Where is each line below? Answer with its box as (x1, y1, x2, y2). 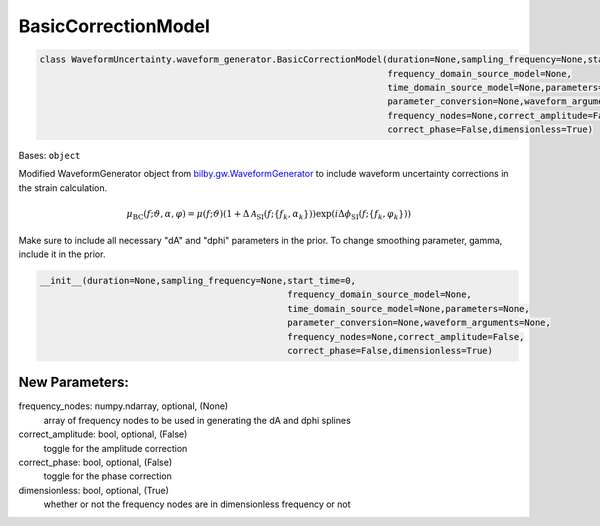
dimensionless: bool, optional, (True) (18, 484, 170, 496)
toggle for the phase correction (43, 470, 172, 482)
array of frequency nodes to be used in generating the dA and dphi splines (43, 414, 352, 426)
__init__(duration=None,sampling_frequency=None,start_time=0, (39, 275, 357, 286)
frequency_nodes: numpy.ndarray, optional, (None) (18, 400, 229, 412)
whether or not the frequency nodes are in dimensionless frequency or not (43, 498, 351, 510)
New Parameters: (18, 374, 130, 391)
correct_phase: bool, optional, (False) (18, 456, 173, 468)
